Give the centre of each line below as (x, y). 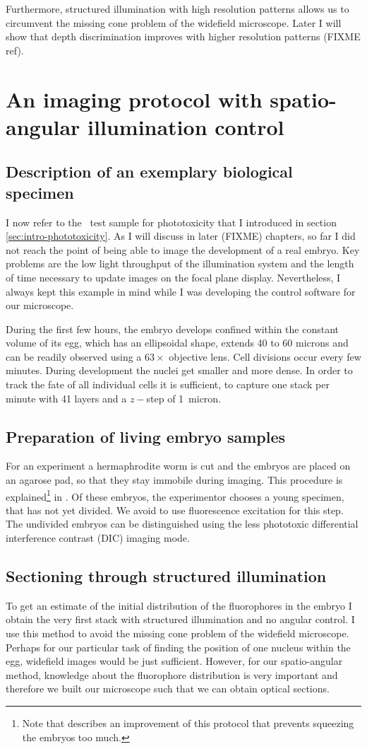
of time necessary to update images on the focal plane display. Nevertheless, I (173, 277)
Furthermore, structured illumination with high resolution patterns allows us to (178, 8)
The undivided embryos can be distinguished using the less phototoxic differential (182, 524)
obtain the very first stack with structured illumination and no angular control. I (180, 619)
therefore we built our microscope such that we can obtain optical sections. (168, 689)
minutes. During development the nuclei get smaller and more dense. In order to (179, 370)
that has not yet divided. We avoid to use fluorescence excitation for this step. (175, 510)
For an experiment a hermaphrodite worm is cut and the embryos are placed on (178, 466)
